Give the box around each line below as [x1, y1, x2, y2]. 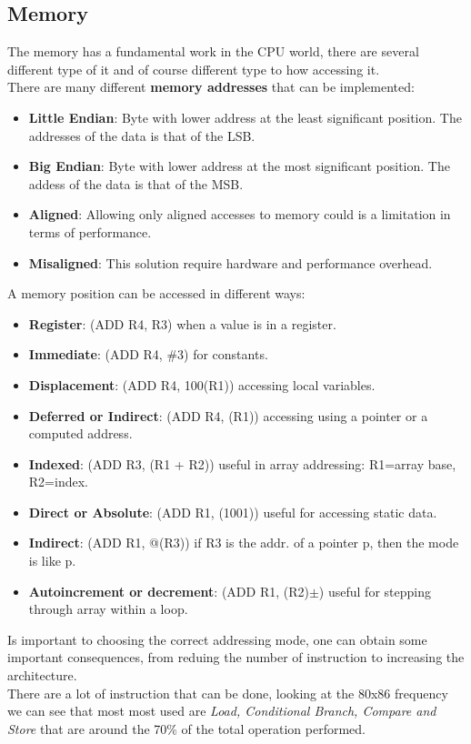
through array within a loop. [28, 599, 188, 618]
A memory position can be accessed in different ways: [7, 284, 306, 303]
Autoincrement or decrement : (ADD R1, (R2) [28, 581, 309, 600]
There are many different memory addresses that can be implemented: [7, 77, 415, 96]
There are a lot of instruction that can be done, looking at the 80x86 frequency [7, 683, 448, 702]
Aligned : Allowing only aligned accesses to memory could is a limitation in [28, 205, 451, 224]
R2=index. [28, 472, 88, 491]
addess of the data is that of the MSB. [28, 174, 244, 193]
